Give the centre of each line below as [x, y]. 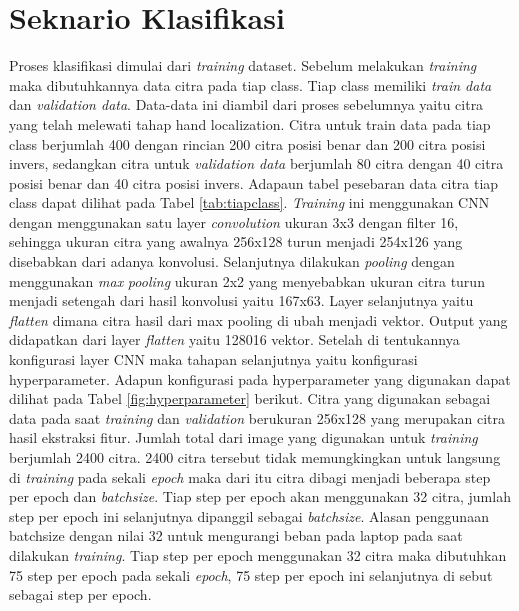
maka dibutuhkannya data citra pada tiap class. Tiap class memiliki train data [250, 84]
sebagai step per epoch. [80, 594]
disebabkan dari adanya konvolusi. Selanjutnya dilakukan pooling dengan [232, 261]
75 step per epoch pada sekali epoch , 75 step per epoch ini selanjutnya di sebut [251, 574]
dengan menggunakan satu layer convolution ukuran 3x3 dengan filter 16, [234, 221]
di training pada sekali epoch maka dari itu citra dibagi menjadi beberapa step [250, 476]
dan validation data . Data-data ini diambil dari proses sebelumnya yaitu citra [246, 104]
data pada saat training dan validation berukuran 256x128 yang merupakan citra [257, 417]
